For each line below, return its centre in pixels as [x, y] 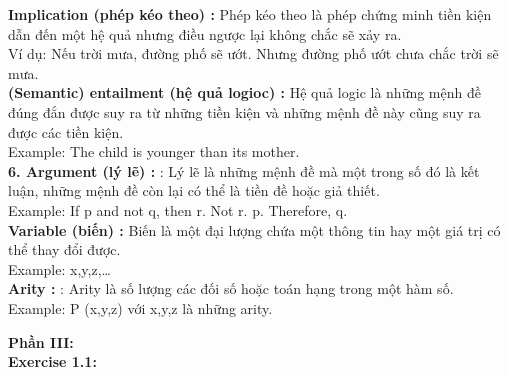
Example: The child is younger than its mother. [154, 151]
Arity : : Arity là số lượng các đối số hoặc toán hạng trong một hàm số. [231, 288]
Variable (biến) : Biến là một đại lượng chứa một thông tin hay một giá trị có [254, 229]
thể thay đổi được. [64, 249]
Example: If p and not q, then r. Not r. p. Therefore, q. [178, 209]
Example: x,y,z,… [59, 268]
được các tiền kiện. [66, 131]
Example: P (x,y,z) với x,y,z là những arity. [140, 307]
